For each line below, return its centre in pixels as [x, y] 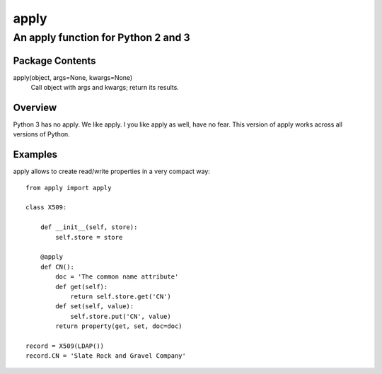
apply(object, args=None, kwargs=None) [73, 77]
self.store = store [89, 237]
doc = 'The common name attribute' [117, 277]
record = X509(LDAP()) [65, 346]
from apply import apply [69, 188]
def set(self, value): [95, 306]
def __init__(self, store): [89, 227]
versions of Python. [41, 134]
